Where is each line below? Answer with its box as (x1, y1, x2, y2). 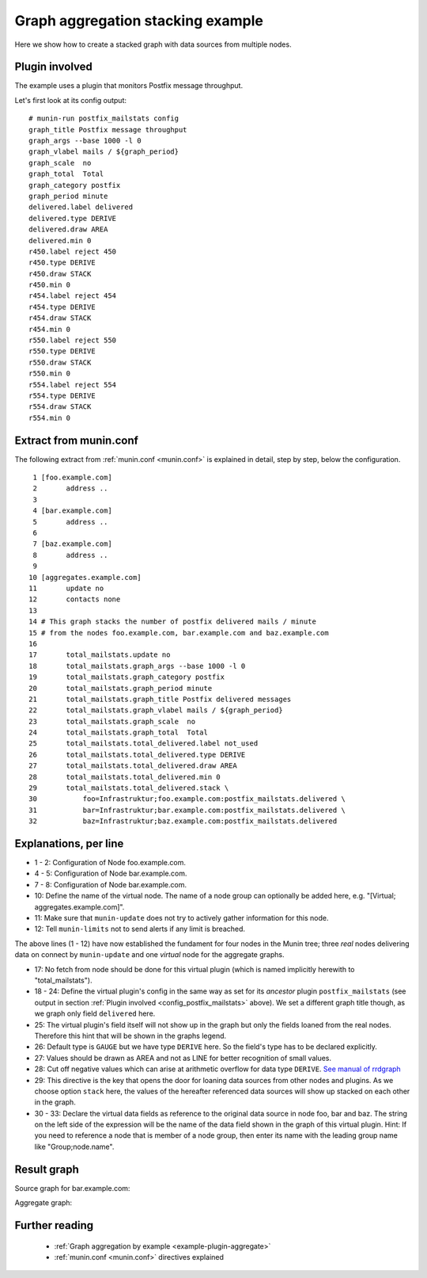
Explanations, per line (14, 837, 124, 850)
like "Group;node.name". (34, 1142, 115, 1151)
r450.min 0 (28, 280, 71, 289)
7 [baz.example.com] (32, 540, 112, 548)
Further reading (14, 1219, 94, 1232)
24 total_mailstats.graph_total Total (28, 728, 209, 737)
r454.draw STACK (28, 314, 92, 322)
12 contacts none (28, 595, 121, 604)
